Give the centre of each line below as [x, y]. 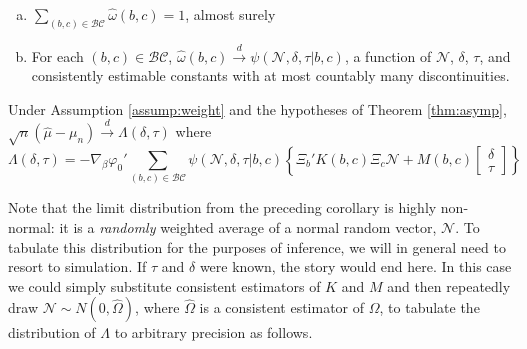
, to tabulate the [429, 307]
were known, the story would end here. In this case [355, 266]
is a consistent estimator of [282, 307]
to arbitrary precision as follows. [213, 332]
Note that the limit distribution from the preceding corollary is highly [222, 207]
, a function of [388, 55]
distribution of [52, 332]
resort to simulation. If [77, 266]
